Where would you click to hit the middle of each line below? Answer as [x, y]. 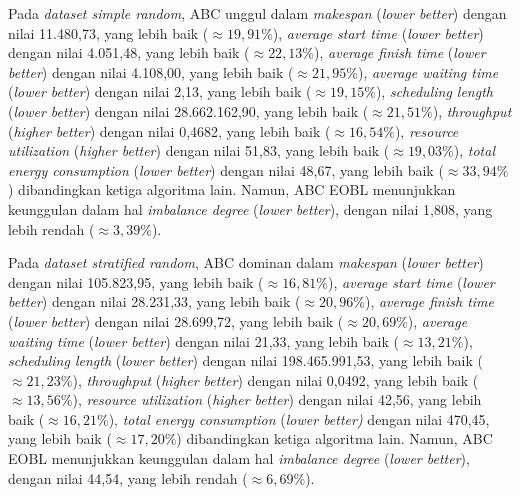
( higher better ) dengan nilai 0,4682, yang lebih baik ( [169, 130]
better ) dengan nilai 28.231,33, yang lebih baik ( [154, 301]
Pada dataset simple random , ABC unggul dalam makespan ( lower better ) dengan [257, 13]
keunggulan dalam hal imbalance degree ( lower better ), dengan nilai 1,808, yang [250, 208]
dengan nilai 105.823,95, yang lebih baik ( [136, 281]
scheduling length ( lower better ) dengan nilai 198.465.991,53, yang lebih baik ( [245, 360]
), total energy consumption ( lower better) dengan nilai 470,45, [299, 418]
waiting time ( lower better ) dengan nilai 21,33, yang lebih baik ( [203, 340]
